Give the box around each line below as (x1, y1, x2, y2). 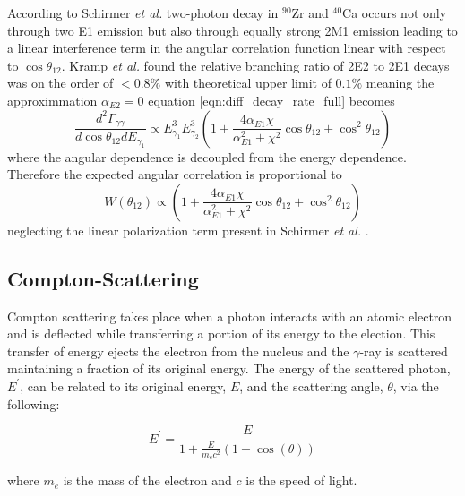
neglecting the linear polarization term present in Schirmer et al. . (7, 220, 369, 239)
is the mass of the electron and (63, 471, 232, 490)
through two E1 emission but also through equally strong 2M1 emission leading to (7, 21, 458, 39)
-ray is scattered (359, 341, 448, 360)
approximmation (7, 90, 98, 109)
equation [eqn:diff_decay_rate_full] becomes (148, 90, 395, 109)
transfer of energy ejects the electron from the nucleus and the (7, 341, 349, 360)
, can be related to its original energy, (20, 376, 227, 395)
